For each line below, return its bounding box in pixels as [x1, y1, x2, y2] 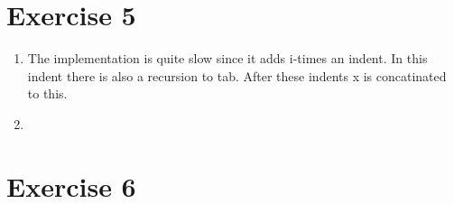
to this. [27, 84, 68, 103]
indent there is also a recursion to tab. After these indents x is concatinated [27, 66, 447, 85]
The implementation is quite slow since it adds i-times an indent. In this [27, 49, 428, 68]
